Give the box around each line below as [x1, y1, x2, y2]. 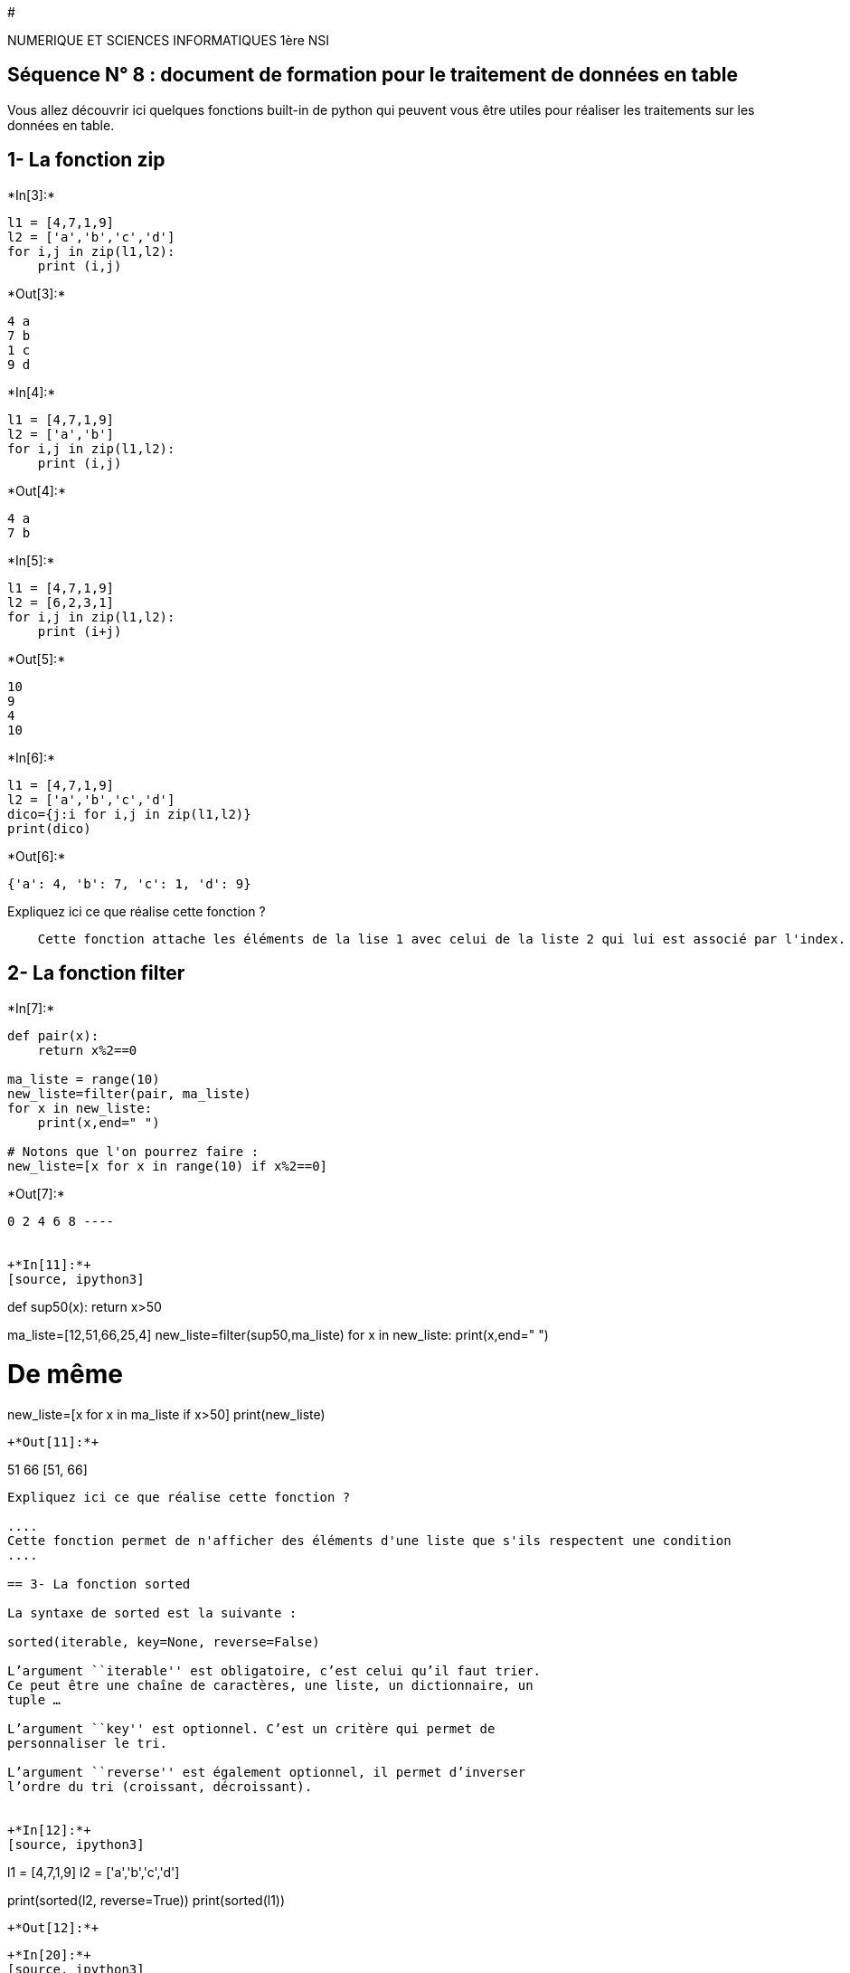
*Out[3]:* [7, 285, 66, 301]
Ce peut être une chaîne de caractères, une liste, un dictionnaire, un [7, 1678, 534, 1693]
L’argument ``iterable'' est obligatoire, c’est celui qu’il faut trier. [7, 1664, 542, 1679]
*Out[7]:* [7, 1185, 65, 1201]
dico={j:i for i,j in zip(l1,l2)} [7, 806, 251, 821]
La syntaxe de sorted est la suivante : [7, 1606, 297, 1621]
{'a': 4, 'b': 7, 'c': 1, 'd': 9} [7, 876, 251, 891]
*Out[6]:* [7, 848, 66, 864]
